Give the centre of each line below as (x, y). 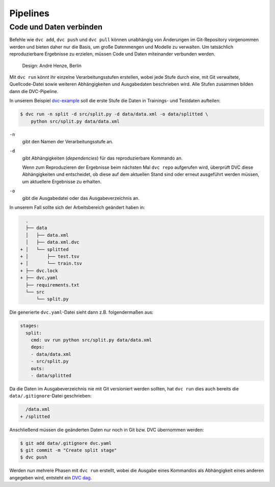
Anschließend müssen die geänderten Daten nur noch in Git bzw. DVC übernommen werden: (107, 430)
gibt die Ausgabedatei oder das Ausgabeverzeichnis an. (81, 198)
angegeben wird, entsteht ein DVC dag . (51, 477)
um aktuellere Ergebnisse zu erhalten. (62, 181)
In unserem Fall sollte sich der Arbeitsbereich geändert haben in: (77, 207)
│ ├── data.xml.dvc (53, 242)
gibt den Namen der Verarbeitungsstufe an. (68, 141)
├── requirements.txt (53, 285)
